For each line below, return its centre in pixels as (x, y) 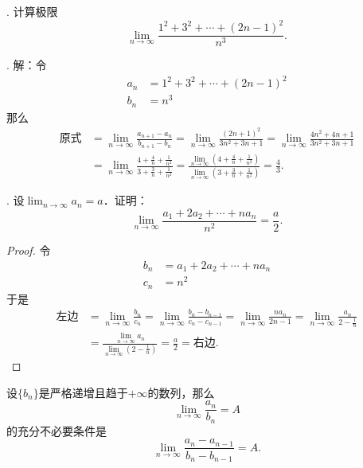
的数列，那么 (181, 392)
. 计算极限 (32, 11)
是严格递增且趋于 (83, 392)
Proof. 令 (29, 250)
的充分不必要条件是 (57, 430)
